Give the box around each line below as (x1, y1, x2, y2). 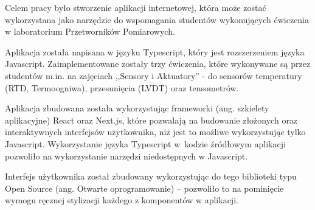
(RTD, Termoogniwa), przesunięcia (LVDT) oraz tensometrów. (5, 81, 239, 94)
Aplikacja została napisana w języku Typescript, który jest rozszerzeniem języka (5, 45, 305, 58)
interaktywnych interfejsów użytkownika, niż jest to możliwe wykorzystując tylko (5, 125, 306, 138)
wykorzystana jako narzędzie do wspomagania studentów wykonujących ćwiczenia (5, 13, 310, 26)
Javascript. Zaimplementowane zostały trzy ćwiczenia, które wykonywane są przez (5, 57, 311, 70)
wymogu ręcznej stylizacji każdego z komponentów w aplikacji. (5, 194, 238, 206)
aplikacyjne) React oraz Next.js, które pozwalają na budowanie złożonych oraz (5, 113, 298, 126)
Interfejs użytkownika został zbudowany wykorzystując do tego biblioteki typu (5, 170, 297, 183)
